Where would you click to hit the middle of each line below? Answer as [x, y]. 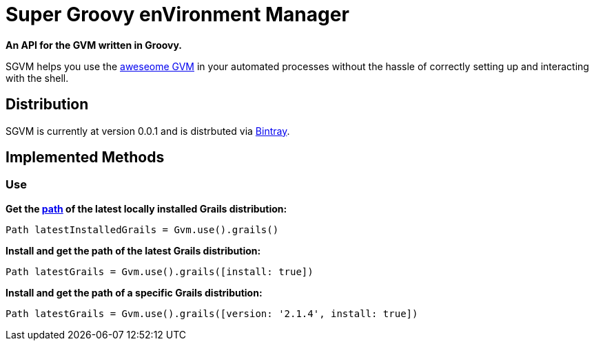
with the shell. [37, 78]
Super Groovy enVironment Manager [177, 14]
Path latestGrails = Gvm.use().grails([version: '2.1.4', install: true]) [212, 313]
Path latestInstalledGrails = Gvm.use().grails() [142, 229]
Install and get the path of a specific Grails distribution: [134, 292]
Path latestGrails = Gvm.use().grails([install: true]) [160, 271]
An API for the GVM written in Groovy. [94, 45]
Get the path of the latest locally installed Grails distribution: [146, 208]
